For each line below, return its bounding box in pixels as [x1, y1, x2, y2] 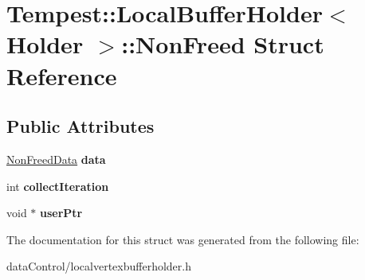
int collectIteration [6, 177, 109, 194]
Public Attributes [6, 114, 155, 138]
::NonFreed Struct [121, 28, 324, 60]
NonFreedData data [6, 150, 106, 167]
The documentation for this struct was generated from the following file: [6, 231, 359, 247]
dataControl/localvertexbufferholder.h [6, 258, 191, 274]
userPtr [40, 204, 83, 221]
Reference [6, 59, 117, 91]
